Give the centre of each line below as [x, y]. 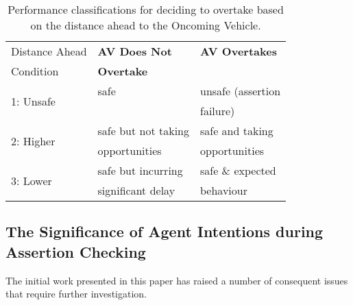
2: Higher [33, 141]
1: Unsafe [33, 101]
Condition [35, 71]
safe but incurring [140, 170]
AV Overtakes [238, 51]
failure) [217, 111]
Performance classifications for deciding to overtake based [146, 9]
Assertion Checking [76, 251]
